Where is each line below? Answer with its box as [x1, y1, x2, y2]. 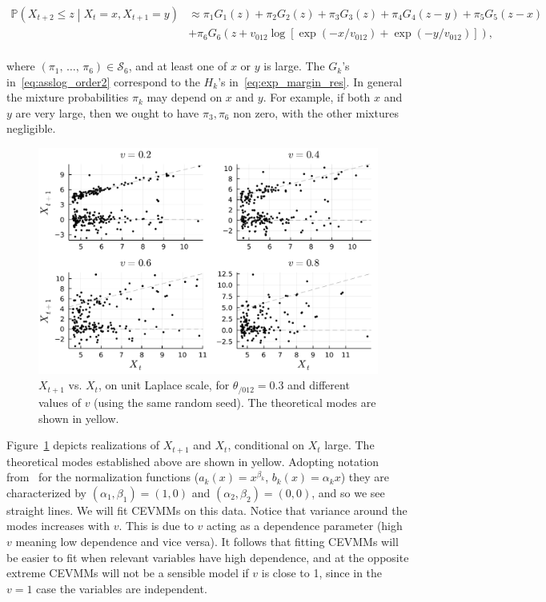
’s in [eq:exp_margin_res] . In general [218, 73, 403, 90]
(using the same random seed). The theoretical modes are [94, 393, 376, 410]
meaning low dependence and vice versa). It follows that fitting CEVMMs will [15, 532, 399, 549]
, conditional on [227, 437, 305, 453]
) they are [340, 468, 389, 485]
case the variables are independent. [36, 580, 207, 596]
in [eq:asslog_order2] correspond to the [6, 73, 200, 90]
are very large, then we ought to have [15, 104, 199, 121]
